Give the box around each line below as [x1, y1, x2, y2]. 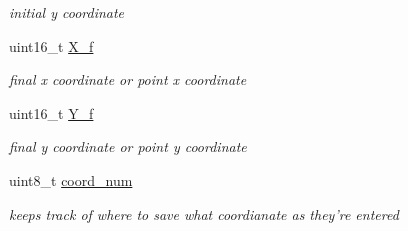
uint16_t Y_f [9, 102, 94, 123]
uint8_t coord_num [9, 169, 133, 190]
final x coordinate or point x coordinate [9, 69, 247, 90]
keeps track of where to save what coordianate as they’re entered [9, 203, 399, 224]
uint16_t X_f [9, 35, 94, 56]
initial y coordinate [9, 2, 125, 22]
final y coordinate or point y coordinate [9, 136, 247, 157]
